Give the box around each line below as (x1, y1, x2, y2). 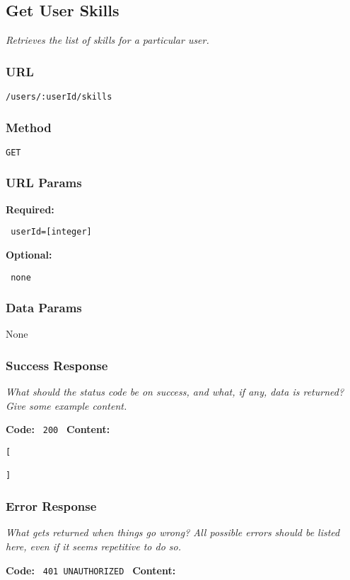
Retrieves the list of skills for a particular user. (6, 32, 209, 47)
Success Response (6, 357, 108, 374)
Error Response (6, 497, 97, 515)
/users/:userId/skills (6, 92, 112, 102)
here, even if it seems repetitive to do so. (6, 538, 181, 553)
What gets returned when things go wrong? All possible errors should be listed (6, 525, 340, 540)
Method (6, 118, 52, 136)
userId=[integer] (11, 227, 92, 237)
